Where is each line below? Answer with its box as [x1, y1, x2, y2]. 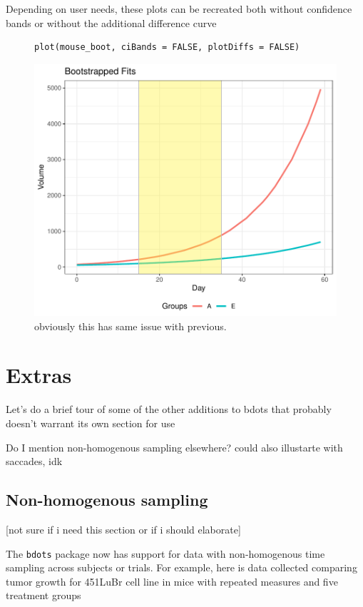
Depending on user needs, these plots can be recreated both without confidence [6, 1, 352, 16]
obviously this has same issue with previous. [34, 318, 227, 333]
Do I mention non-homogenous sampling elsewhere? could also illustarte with [6, 439, 343, 454]
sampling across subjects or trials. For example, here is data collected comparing [6, 560, 357, 575]
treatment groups [6, 588, 81, 603]
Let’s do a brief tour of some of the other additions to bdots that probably [6, 402, 332, 417]
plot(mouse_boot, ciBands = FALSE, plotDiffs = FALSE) [34, 42, 300, 53]
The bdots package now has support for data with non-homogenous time [6, 546, 325, 561]
